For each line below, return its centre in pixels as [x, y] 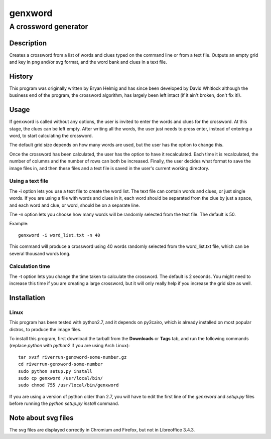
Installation [27, 298]
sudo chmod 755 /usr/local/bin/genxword [69, 385]
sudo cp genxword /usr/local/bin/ [60, 378]
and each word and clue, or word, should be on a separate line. [75, 205]
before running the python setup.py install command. [64, 403]
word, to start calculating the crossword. [51, 136]
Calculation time [30, 266]
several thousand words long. [40, 253]
